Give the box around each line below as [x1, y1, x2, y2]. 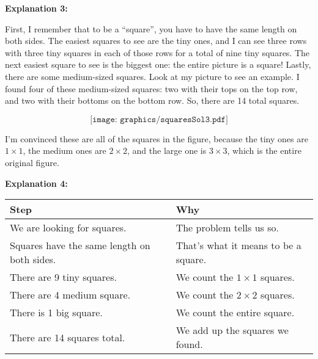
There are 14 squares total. [10, 330, 125, 344]
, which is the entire [227, 144, 301, 157]
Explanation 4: [5, 176, 68, 189]
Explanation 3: [5, 2, 68, 14]
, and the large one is [127, 144, 207, 157]
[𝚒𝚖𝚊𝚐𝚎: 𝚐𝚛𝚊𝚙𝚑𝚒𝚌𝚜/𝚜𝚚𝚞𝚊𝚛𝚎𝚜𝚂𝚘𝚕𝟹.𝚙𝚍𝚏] [90, 115, 228, 124]
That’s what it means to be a [176, 238, 301, 253]
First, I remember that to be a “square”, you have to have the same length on [5, 22, 297, 35]
